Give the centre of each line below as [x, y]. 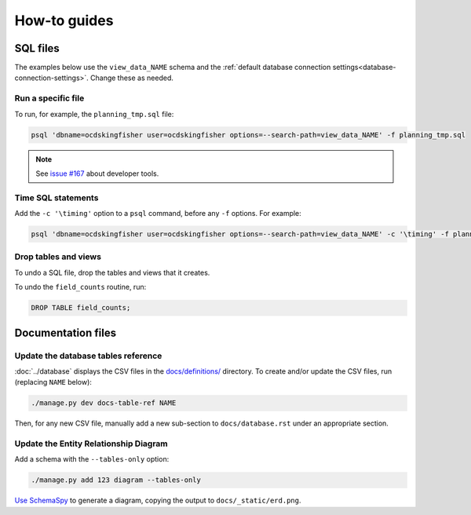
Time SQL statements [57, 198]
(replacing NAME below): [53, 382]
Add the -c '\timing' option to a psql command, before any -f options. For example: [158, 214]
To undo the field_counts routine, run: [80, 287]
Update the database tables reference [88, 356]
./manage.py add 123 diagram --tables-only [116, 480]
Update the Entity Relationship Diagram [91, 444]
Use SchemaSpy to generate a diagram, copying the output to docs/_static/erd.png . [158, 500]
